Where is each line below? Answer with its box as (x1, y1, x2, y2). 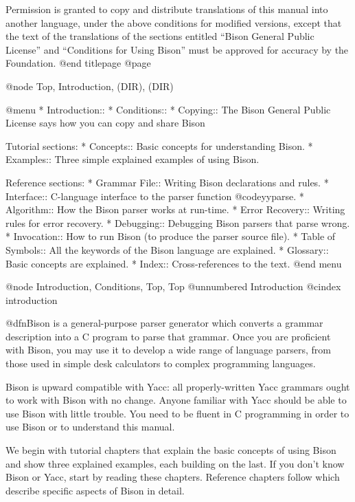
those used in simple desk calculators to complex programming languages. (5, 356, 316, 371)
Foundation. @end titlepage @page (5, 56, 151, 70)
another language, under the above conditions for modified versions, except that (5, 15, 342, 30)
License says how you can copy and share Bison (5, 116, 205, 130)
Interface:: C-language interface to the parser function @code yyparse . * (5, 188, 304, 203)
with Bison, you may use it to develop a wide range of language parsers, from (5, 342, 331, 357)
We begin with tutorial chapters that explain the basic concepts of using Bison (5, 443, 336, 457)
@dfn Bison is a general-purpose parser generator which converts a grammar (5, 316, 323, 330)
